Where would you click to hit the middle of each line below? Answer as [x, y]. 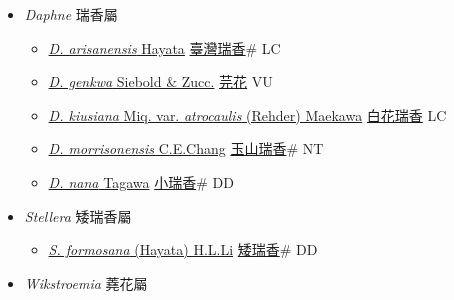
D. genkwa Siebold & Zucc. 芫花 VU [160, 81]
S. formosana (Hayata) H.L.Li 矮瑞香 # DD [183, 249]
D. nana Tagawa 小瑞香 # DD [141, 181]
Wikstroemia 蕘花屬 [86, 282]
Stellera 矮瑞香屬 [78, 215]
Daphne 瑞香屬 [71, 14]
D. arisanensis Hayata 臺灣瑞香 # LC [164, 47]
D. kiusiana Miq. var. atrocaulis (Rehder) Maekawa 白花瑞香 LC [247, 114]
